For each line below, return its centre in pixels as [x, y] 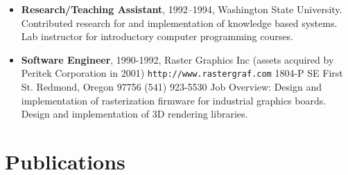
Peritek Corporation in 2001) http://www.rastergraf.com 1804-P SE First [182, 73]
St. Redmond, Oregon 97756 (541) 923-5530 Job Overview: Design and [171, 87]
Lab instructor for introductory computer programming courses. [157, 36]
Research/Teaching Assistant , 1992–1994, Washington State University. [182, 9]
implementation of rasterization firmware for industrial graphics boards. [174, 100]
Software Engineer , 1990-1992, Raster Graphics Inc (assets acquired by [177, 59]
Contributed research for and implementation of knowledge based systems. [179, 22]
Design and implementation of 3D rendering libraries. [134, 114]
